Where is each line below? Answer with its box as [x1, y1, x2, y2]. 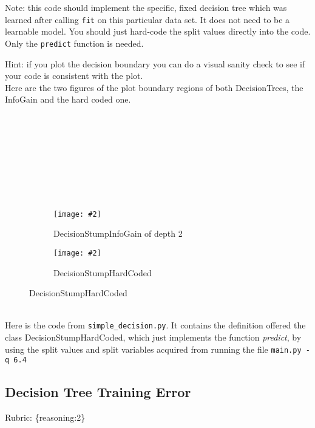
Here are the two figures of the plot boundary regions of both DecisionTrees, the [5, 81, 303, 93]
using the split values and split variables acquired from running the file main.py [5, 342, 302, 355]
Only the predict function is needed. [5, 36, 144, 49]
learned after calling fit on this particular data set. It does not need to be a [5, 13, 290, 25]
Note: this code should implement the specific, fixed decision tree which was [5, 1, 287, 13]
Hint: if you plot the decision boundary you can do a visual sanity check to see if [5, 57, 305, 70]
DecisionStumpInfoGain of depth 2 [53, 227, 183, 240]
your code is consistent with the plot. [5, 69, 143, 82]
